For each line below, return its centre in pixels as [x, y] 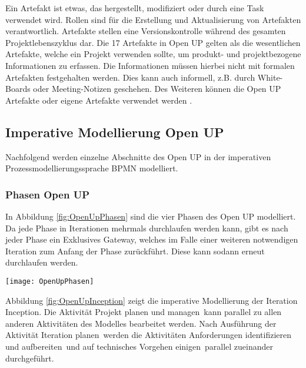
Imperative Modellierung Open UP [115, 132]
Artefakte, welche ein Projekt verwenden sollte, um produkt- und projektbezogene [153, 54]
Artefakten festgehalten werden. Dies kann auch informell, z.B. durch [130, 77]
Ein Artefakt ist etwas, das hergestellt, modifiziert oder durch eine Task [135, 8]
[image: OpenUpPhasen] [50, 281]
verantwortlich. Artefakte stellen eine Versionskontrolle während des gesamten [146, 31]
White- [270, 77]
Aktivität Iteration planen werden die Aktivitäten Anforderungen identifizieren [148, 335]
